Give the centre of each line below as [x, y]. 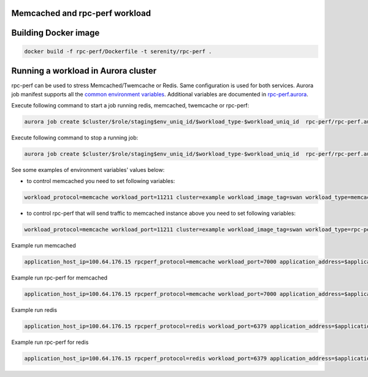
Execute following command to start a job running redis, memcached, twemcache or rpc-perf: [130, 105]
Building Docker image [56, 33]
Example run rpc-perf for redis [50, 342]
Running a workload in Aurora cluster [84, 71]
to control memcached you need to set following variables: [101, 181]
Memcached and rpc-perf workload [81, 13]
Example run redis [34, 310]
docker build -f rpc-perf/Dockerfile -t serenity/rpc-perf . [118, 51]
